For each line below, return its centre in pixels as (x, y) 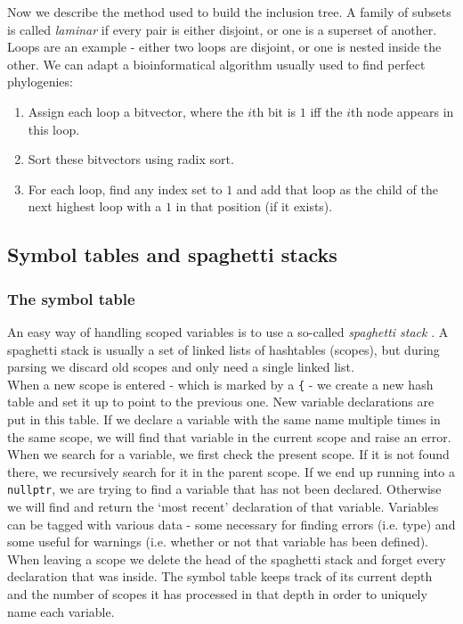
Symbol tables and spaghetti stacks (172, 255)
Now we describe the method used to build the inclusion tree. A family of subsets (229, 12)
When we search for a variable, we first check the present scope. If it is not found (228, 454)
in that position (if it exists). (254, 206)
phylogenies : (40, 82)
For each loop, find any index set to (125, 189)
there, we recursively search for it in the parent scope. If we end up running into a (231, 471)
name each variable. (61, 611)
